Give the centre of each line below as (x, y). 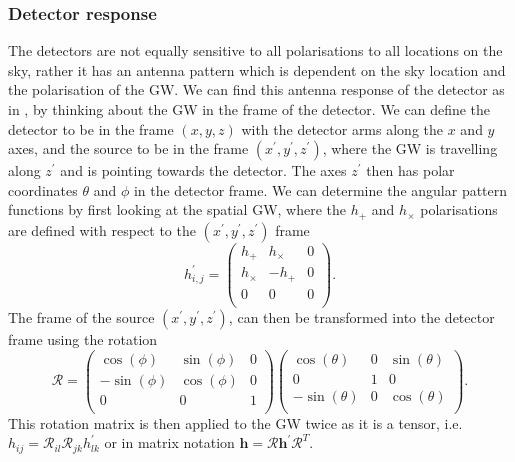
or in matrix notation (169, 442)
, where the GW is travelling (410, 148)
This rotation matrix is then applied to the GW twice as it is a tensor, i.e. (235, 422)
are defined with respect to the (102, 229)
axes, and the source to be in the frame (128, 148)
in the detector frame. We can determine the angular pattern (320, 189)
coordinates (43, 189)
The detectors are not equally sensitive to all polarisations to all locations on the (255, 50)
